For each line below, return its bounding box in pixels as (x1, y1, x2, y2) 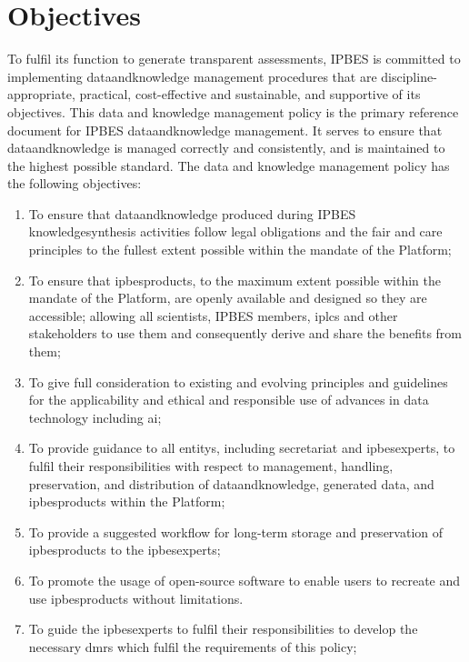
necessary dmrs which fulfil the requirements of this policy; (28, 637, 357, 656)
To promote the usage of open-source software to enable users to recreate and (28, 570, 461, 589)
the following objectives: (7, 174, 142, 193)
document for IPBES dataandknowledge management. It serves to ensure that (7, 120, 443, 139)
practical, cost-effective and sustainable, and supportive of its (79, 85, 421, 104)
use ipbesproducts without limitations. (28, 588, 244, 607)
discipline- (381, 66, 437, 85)
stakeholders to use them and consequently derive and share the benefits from (28, 324, 463, 343)
